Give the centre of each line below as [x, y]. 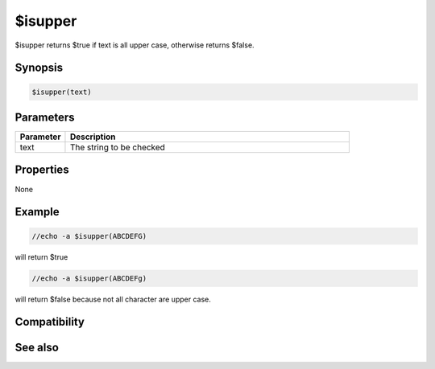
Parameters [45, 117]
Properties [42, 170]
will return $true [41, 256]
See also [37, 348]
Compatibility [50, 322]
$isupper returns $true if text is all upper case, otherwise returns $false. [135, 45]
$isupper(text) [62, 92]
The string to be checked [117, 147]
